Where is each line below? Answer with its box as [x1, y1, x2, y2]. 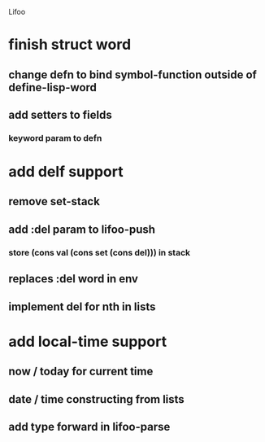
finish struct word [8, 36, 132, 54]
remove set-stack [8, 195, 100, 208]
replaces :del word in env [8, 272, 138, 286]
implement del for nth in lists [8, 300, 156, 313]
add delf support [8, 163, 124, 182]
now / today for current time [8, 365, 154, 379]
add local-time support [8, 332, 167, 351]
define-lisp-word [8, 81, 98, 94]
